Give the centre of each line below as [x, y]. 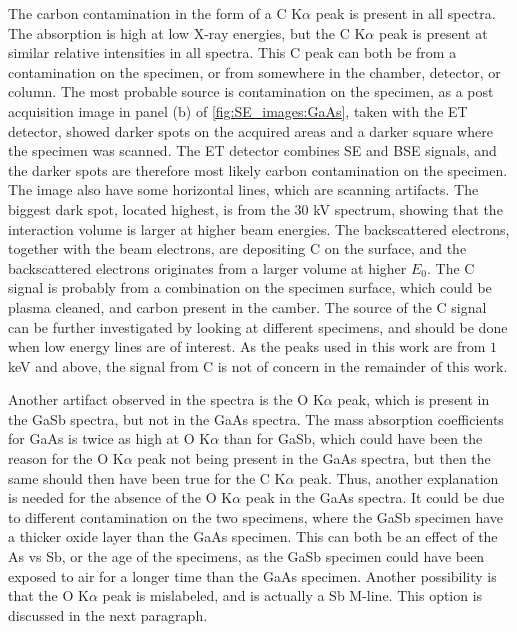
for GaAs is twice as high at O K [109, 438]
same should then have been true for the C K [147, 477]
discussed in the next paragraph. [108, 614]
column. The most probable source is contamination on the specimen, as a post [251, 91]
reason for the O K [66, 458]
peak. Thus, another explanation [399, 477]
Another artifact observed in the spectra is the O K [166, 399]
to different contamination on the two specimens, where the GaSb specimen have [256, 516]
